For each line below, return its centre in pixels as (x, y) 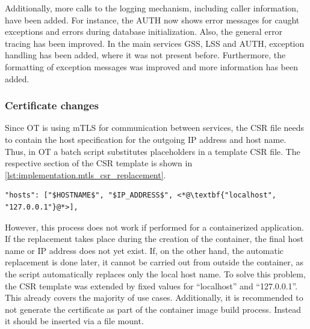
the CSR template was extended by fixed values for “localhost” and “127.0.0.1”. (151, 285)
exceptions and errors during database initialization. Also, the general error (144, 32)
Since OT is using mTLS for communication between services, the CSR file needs (155, 128)
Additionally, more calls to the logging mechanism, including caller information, (152, 8)
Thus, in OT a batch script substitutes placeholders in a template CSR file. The (153, 151)
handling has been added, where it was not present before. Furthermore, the (145, 55)
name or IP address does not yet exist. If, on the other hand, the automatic (144, 250)
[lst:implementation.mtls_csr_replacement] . (85, 174)
